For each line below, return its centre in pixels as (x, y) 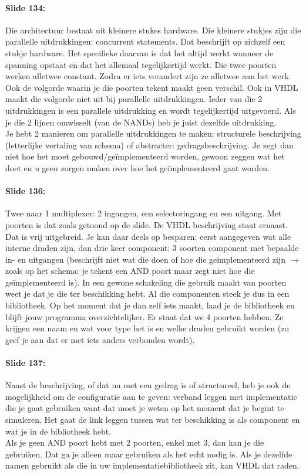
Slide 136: (26, 191)
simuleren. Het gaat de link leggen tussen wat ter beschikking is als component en (153, 420)
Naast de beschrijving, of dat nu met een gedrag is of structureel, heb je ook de (148, 385)
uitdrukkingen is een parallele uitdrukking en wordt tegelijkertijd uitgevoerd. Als (151, 110)
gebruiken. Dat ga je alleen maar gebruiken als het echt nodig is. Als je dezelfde (149, 454)
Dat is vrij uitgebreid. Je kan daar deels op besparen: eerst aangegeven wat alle (148, 236)
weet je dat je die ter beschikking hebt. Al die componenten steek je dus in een (147, 294)
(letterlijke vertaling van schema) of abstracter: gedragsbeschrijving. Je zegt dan (149, 145)
